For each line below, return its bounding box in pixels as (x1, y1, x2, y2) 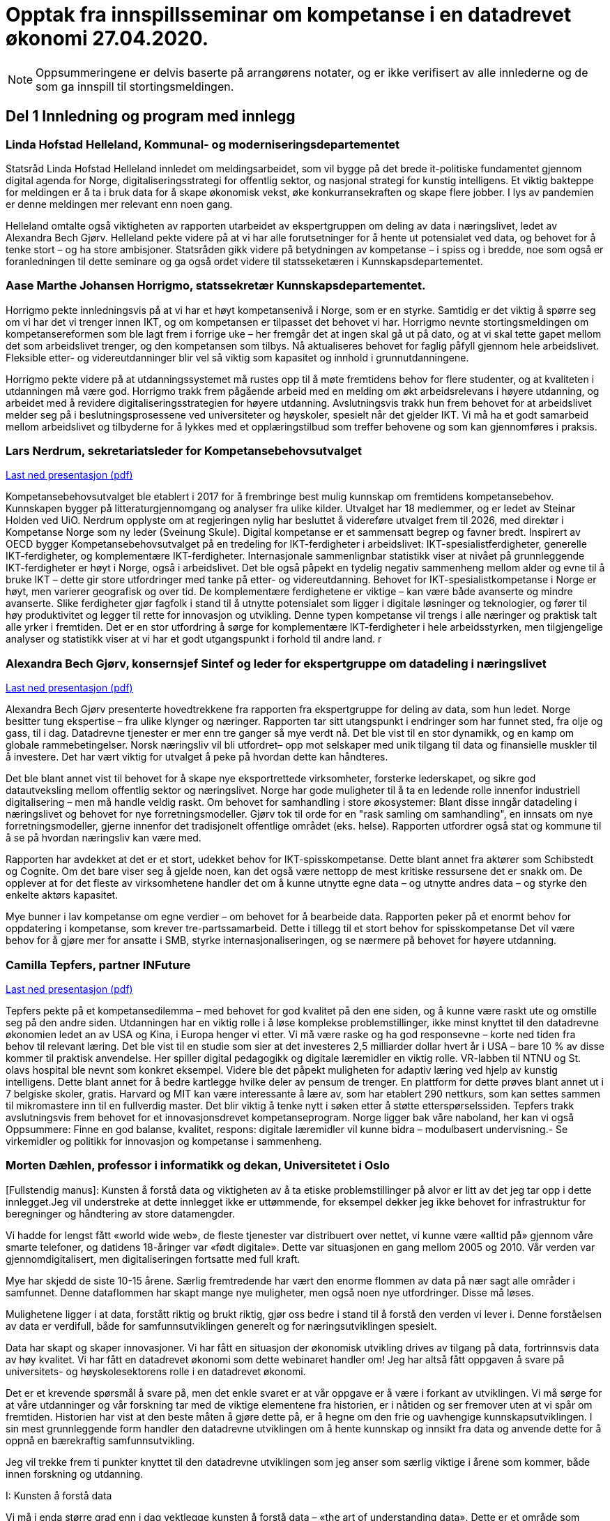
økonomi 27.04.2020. (6, 27, 209, 50)
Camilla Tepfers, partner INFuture (6, 957, 191, 972)
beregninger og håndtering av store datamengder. (6, 1207, 235, 1220)
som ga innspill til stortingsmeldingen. (36, 79, 234, 93)
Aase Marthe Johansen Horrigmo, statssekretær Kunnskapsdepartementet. (6, 278, 426, 293)
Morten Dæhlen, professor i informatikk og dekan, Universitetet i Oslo (6, 1158, 390, 1173)
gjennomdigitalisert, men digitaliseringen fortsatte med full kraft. (6, 1252, 300, 1265)
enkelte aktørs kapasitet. (6, 889, 119, 901)
